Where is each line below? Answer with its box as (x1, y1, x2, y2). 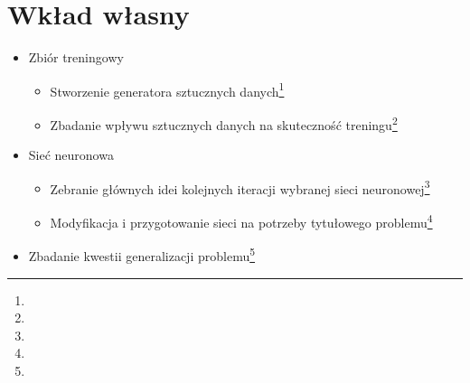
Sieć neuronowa (28, 145, 114, 164)
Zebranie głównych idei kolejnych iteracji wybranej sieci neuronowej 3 (50, 176, 430, 198)
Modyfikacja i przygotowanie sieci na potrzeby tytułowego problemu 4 (50, 210, 433, 231)
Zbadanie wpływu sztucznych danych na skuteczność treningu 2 (50, 112, 398, 134)
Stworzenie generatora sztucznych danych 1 (50, 79, 285, 100)
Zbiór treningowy (28, 48, 124, 67)
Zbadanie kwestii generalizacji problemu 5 (28, 244, 256, 265)
